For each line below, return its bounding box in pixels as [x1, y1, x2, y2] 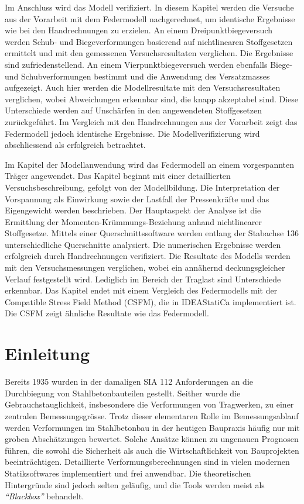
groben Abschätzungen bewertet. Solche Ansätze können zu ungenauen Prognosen [5, 433, 299, 445]
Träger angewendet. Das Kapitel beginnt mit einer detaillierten [5, 170, 231, 182]
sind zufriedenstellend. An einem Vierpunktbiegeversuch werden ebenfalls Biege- [5, 58, 293, 70]
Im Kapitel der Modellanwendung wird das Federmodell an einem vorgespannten [5, 158, 295, 170]
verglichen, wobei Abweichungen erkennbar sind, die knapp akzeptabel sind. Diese [5, 92, 299, 105]
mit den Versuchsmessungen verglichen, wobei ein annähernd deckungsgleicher [5, 261, 285, 274]
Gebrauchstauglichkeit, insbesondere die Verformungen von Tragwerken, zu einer [5, 398, 294, 410]
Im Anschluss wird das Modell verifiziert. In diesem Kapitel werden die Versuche [5, 1, 294, 13]
